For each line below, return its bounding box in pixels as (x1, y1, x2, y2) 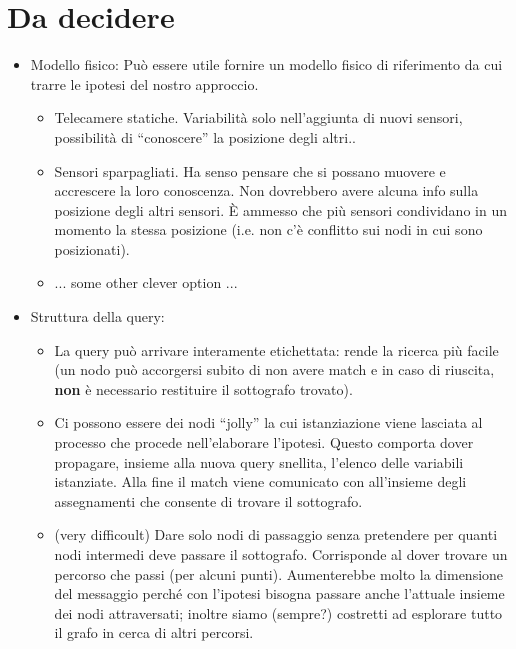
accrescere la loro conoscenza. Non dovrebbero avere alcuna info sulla (54, 180, 479, 201)
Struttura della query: (30, 306, 165, 327)
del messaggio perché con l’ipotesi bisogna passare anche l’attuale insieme (54, 583, 505, 604)
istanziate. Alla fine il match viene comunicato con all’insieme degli (54, 471, 467, 492)
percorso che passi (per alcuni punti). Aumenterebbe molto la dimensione (54, 563, 504, 584)
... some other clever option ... (54, 272, 238, 293)
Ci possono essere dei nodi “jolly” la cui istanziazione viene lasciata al (54, 412, 483, 433)
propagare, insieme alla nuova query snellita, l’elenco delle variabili (54, 451, 464, 472)
